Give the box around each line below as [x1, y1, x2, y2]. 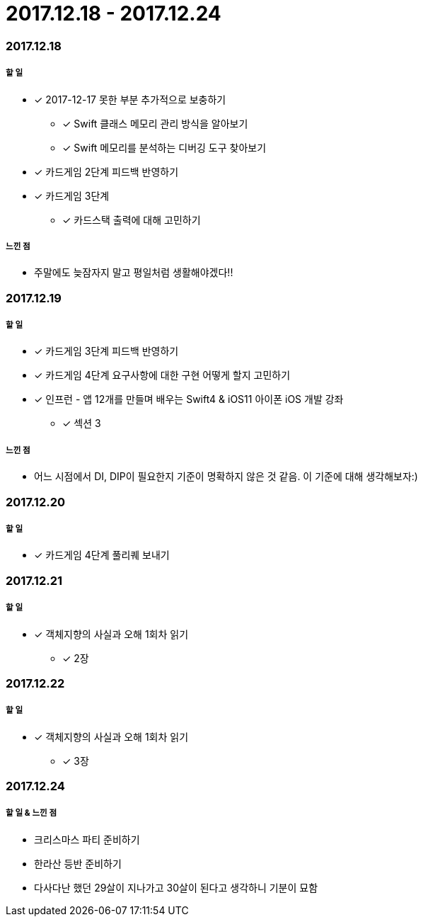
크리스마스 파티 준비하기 [34, 833, 140, 846]
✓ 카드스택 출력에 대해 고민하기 [62, 213, 201, 226]
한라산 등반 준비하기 [34, 857, 122, 870]
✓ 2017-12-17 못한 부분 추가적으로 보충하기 [34, 93, 226, 106]
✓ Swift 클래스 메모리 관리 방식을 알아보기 [62, 117, 248, 130]
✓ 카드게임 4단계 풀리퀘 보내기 [34, 549, 170, 562]
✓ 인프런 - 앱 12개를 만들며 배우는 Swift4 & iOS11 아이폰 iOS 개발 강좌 [34, 393, 344, 406]
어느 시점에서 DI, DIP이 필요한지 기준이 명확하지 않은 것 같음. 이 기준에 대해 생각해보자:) [34, 470, 418, 483]
